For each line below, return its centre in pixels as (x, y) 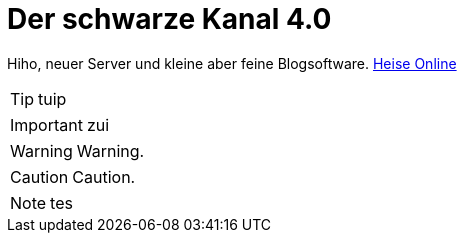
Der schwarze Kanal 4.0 (169, 19)
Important (46, 124)
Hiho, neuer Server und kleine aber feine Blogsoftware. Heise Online (232, 63)
